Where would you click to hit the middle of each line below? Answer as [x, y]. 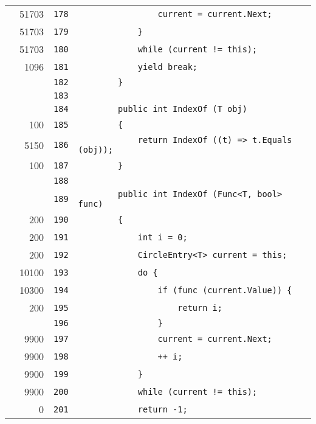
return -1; [163, 409]
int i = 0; [163, 237]
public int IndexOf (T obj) [183, 109]
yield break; [168, 67]
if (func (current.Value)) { [225, 290]
